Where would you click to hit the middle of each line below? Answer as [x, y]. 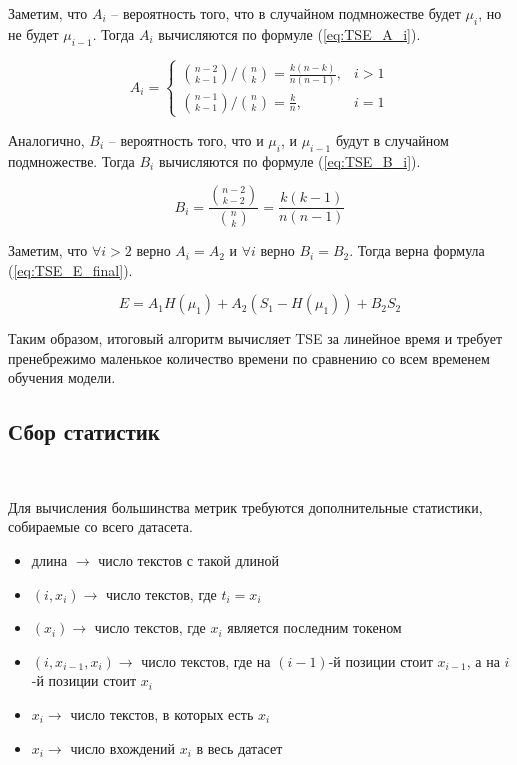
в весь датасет [239, 747]
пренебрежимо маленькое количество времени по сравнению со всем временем [249, 357]
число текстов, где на [206, 660]
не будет [33, 33]
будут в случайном [392, 139]
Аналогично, [46, 139]
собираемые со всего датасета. [100, 526]
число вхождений [122, 747]
